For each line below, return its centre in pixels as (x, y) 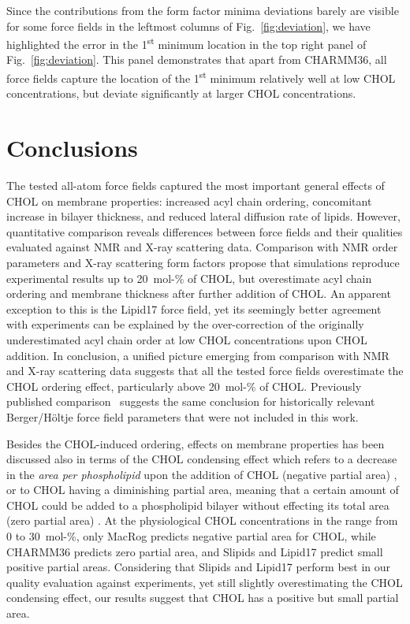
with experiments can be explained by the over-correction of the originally (185, 324)
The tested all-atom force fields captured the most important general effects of (196, 185)
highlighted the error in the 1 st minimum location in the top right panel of (186, 43)
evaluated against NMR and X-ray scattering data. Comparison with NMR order (202, 247)
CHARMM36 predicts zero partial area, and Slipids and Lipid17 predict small (195, 551)
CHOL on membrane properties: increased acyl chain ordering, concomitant (189, 201)
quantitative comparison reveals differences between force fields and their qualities (205, 231)
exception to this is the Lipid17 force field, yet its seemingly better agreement (194, 308)
